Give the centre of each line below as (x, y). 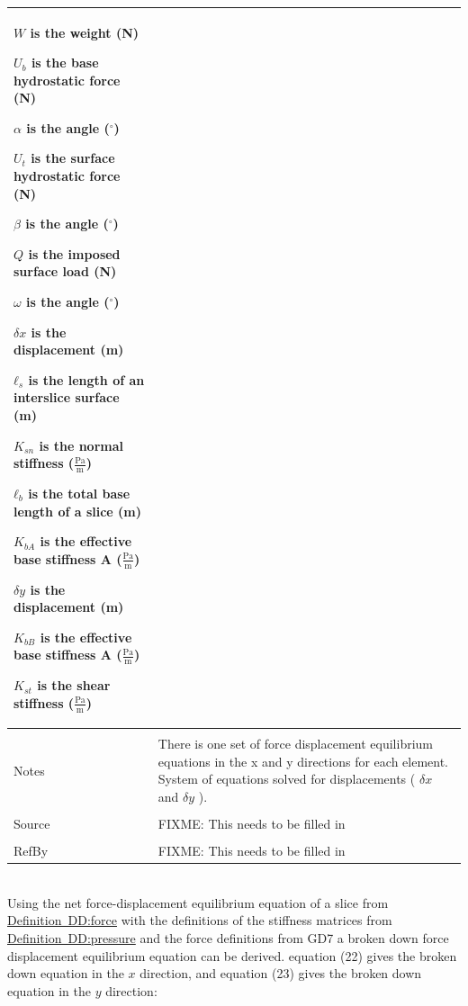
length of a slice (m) (78, 511)
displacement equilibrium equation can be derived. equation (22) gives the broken (232, 955)
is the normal (81, 445)
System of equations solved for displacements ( (287, 779)
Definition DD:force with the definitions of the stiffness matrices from (200, 920)
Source (32, 824)
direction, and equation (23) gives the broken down (281, 973)
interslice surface (67, 397)
